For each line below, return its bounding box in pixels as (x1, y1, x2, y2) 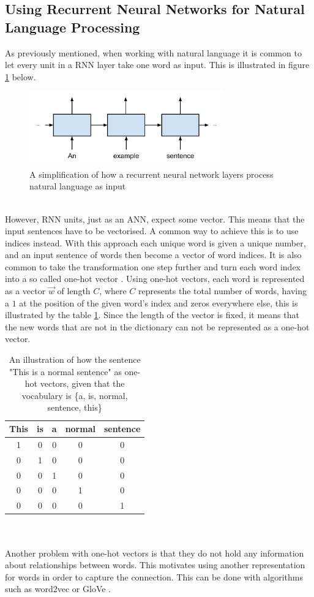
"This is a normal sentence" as (9, 365, 122, 378)
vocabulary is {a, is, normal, (21, 389, 128, 401)
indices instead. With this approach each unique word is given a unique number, (5, 236, 306, 249)
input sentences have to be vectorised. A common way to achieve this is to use (5, 224, 299, 237)
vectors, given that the (40, 377, 125, 390)
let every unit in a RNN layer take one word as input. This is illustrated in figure (5, 58, 310, 71)
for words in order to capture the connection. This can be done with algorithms (5, 570, 303, 583)
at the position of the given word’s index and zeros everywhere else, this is (19, 296, 298, 309)
